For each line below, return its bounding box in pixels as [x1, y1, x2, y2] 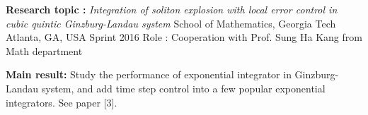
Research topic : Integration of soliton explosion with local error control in [6, 2, 338, 16]
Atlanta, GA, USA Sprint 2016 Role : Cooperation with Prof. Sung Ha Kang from [6, 30, 362, 44]
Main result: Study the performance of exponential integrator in [6, 67, 292, 82]
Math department [6, 43, 83, 58]
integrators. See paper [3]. [6, 95, 117, 109]
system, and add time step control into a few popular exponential [41, 80, 326, 95]
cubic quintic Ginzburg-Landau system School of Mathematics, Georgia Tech [6, 16, 336, 30]
